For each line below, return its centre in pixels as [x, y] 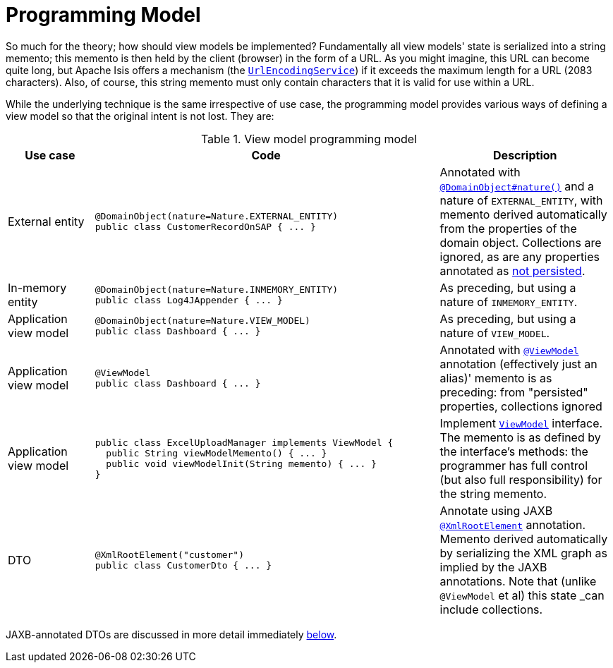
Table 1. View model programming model [309, 139]
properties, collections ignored [521, 406]
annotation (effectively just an [518, 364]
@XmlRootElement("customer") [170, 554]
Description [525, 155]
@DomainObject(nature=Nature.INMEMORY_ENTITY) [217, 289]
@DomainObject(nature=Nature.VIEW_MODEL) [202, 320]
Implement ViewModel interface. [521, 423]
